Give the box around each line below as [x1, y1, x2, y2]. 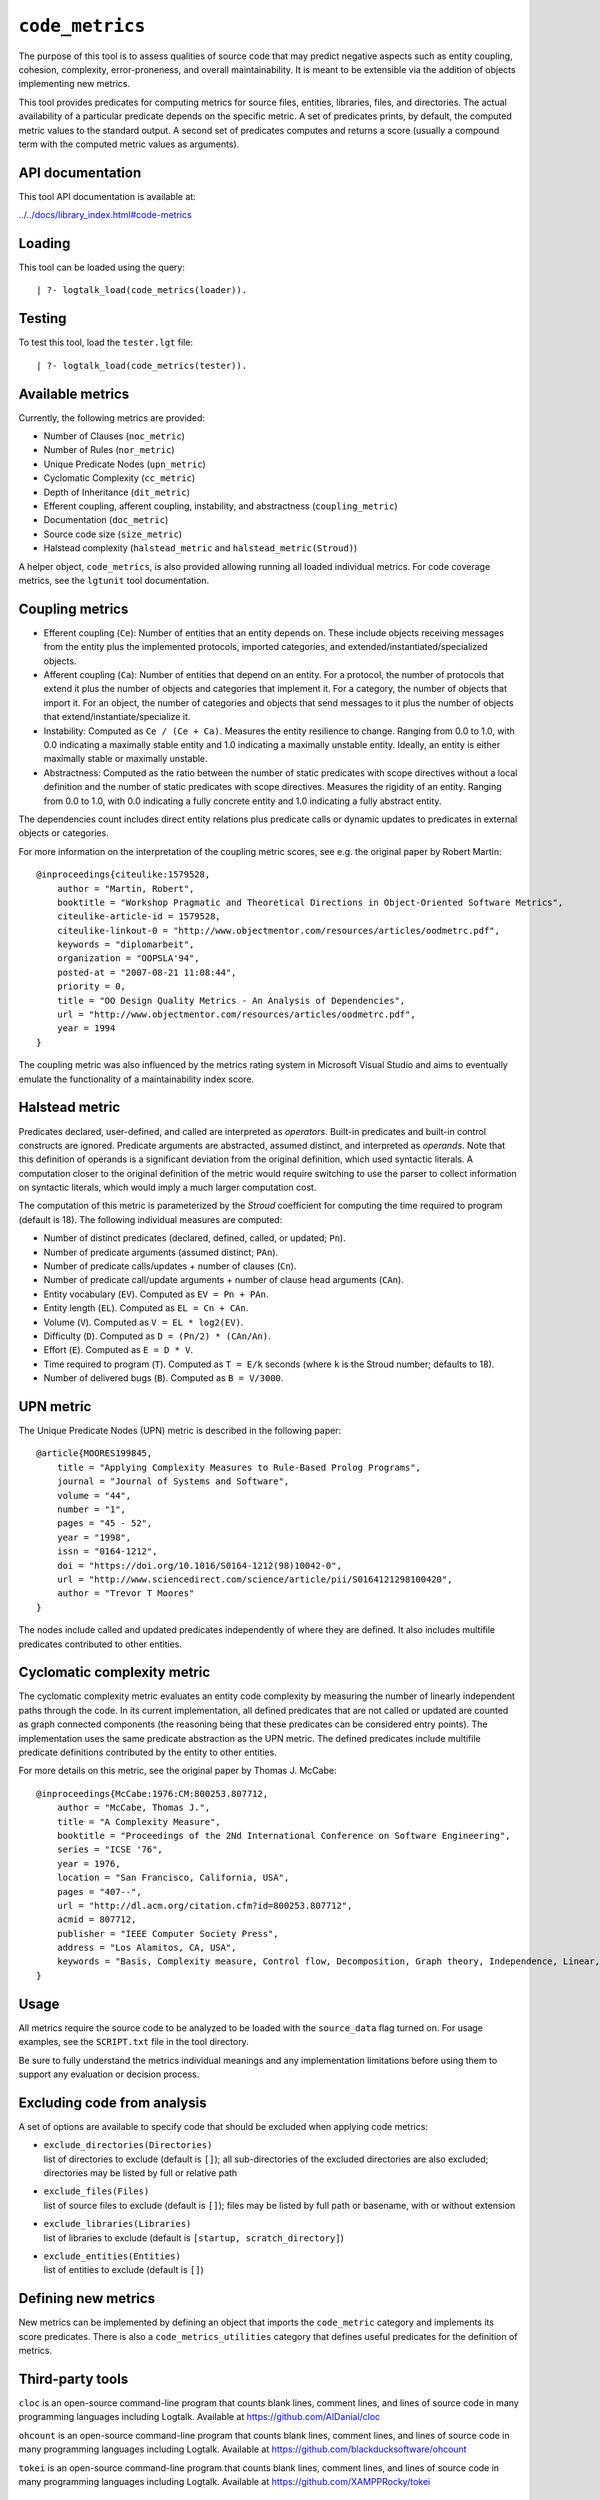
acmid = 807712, [56, 1914, 137, 1925]
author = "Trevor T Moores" [56, 1588, 195, 1599]
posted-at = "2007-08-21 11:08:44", [56, 966, 237, 978]
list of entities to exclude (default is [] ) [43, 2264, 204, 2276]
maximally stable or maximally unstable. [43, 753, 209, 765]
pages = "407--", [56, 1886, 142, 1897]
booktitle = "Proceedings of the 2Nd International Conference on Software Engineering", [56, 1830, 511, 1841]
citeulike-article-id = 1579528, [56, 911, 222, 922]
